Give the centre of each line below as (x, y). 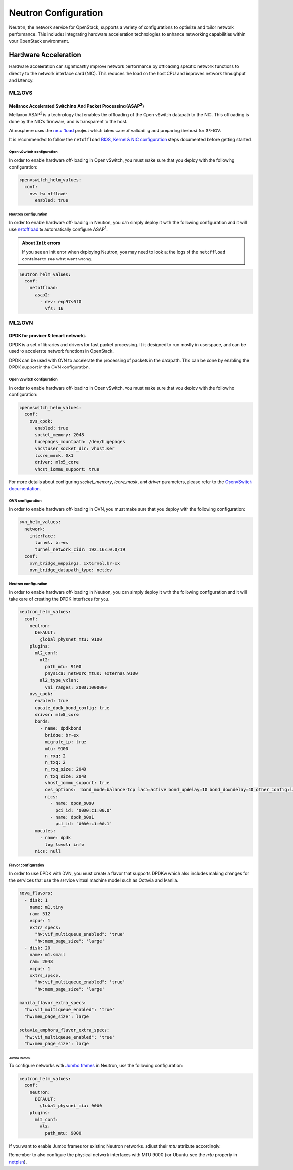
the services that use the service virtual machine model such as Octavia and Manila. (94, 880)
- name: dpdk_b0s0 (72, 803)
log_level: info (64, 845)
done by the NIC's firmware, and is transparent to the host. (68, 122)
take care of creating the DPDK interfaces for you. (59, 599)
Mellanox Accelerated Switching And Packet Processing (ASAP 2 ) (76, 105)
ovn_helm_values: (40, 522)
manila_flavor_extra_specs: (53, 1003)
